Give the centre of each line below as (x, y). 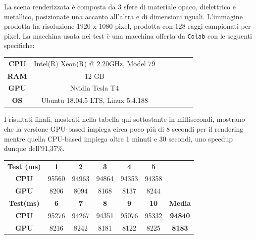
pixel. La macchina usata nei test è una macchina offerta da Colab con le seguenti (128, 35)
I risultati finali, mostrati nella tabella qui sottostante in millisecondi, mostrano (125, 119)
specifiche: (19, 45)
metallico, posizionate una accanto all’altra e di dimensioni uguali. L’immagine (123, 16)
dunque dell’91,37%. (34, 148)
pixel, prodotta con (144, 26)
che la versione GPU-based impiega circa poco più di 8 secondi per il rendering (124, 129)
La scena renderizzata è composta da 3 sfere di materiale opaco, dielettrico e (120, 6)
